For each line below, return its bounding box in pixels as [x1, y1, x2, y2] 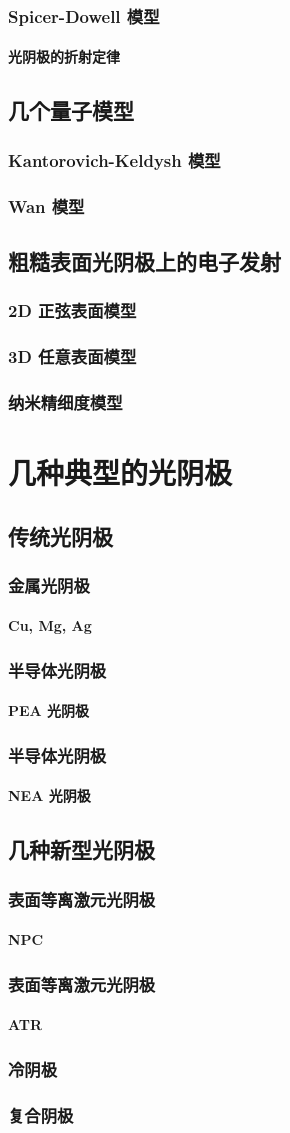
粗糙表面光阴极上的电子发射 [8, 245, 281, 276]
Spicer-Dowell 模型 [8, 3, 160, 28]
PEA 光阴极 [8, 700, 90, 721]
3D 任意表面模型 [8, 344, 137, 369]
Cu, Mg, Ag [8, 615, 92, 636]
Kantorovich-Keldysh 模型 [8, 147, 221, 172]
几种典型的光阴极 [8, 452, 233, 492]
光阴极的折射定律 [8, 46, 120, 67]
